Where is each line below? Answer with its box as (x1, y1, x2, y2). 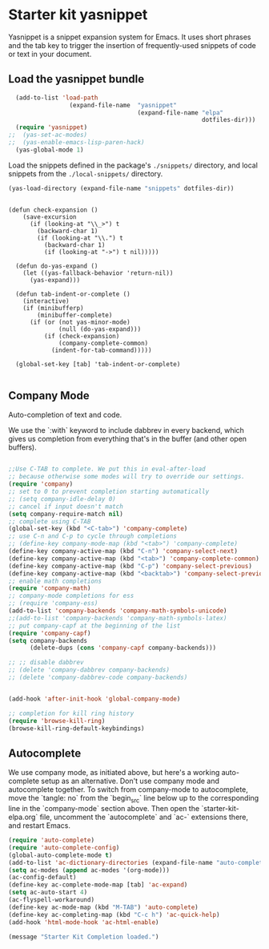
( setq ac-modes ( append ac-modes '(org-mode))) (8, 866, 171, 874)
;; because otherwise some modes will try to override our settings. (8, 473, 246, 481)
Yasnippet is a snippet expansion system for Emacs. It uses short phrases (8, 32, 251, 42)
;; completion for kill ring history (8, 709, 134, 717)
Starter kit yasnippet (8, 6, 148, 24)
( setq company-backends (8, 636, 88, 644)
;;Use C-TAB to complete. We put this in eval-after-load (8, 465, 206, 474)
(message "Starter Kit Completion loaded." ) (8, 932, 159, 941)
